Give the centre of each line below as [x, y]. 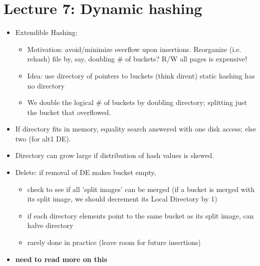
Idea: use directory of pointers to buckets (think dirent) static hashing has [141, 75]
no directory [46, 85]
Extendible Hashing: [46, 32]
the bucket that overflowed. [69, 112]
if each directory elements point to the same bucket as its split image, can [141, 215]
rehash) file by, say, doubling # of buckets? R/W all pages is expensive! [137, 59]
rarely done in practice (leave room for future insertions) [114, 242]
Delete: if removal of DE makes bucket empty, [86, 172]
